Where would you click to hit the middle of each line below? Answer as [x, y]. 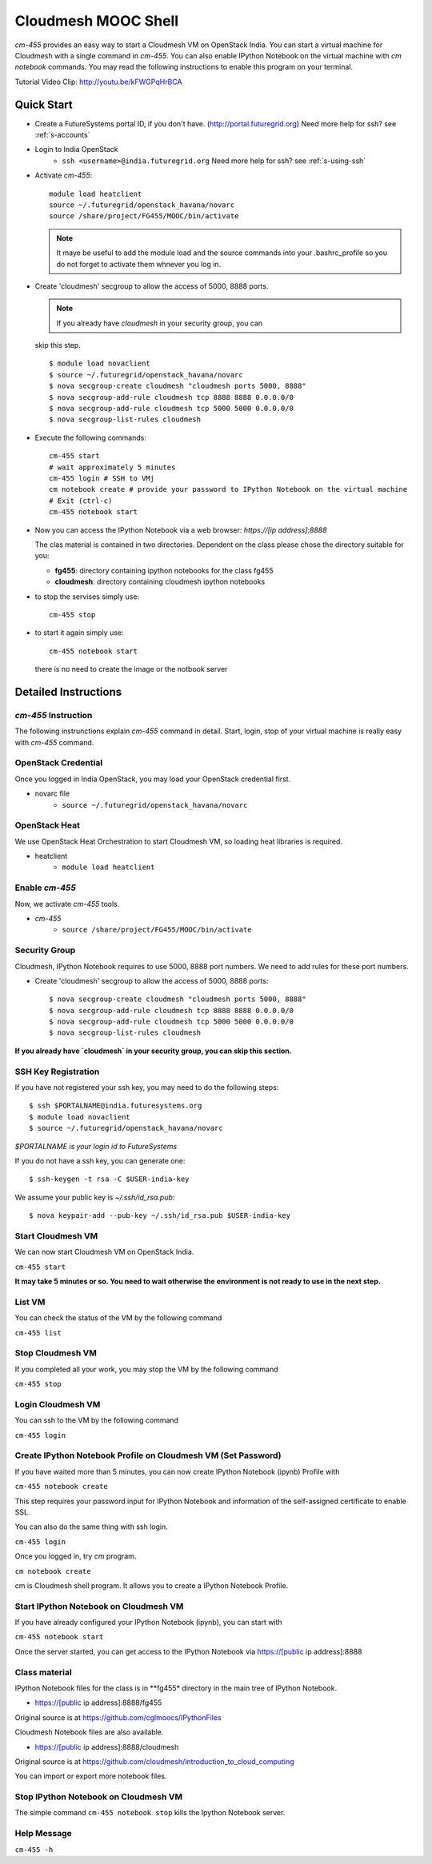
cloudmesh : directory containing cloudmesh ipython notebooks [160, 582]
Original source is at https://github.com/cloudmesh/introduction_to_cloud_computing [155, 1761]
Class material [43, 1672]
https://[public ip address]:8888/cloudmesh [107, 1746]
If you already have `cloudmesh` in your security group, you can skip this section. [153, 1051]
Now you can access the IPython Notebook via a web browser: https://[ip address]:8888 [181, 530]
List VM [30, 1302]
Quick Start [44, 104]
